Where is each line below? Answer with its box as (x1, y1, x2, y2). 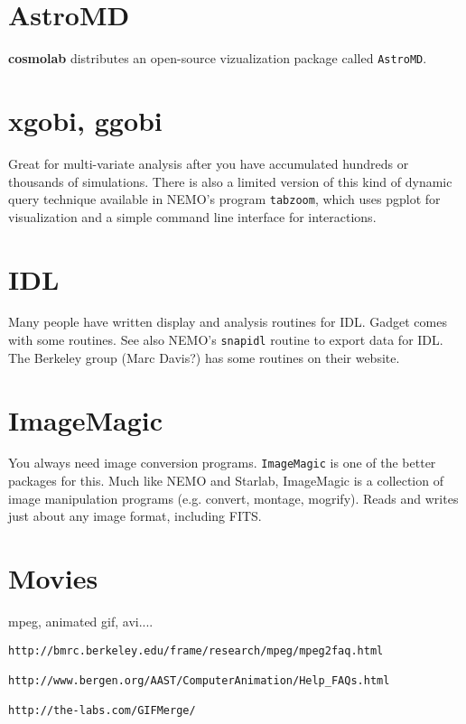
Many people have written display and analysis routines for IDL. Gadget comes (8, 312, 447, 331)
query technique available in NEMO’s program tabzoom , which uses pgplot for (8, 190, 441, 209)
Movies (8, 560, 98, 597)
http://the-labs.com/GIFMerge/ (8, 704, 196, 718)
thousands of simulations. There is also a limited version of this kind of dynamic (8, 172, 452, 190)
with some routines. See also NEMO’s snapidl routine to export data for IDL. (8, 330, 443, 349)
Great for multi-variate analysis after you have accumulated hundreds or (8, 153, 409, 172)
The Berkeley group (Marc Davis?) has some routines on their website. (8, 348, 400, 367)
